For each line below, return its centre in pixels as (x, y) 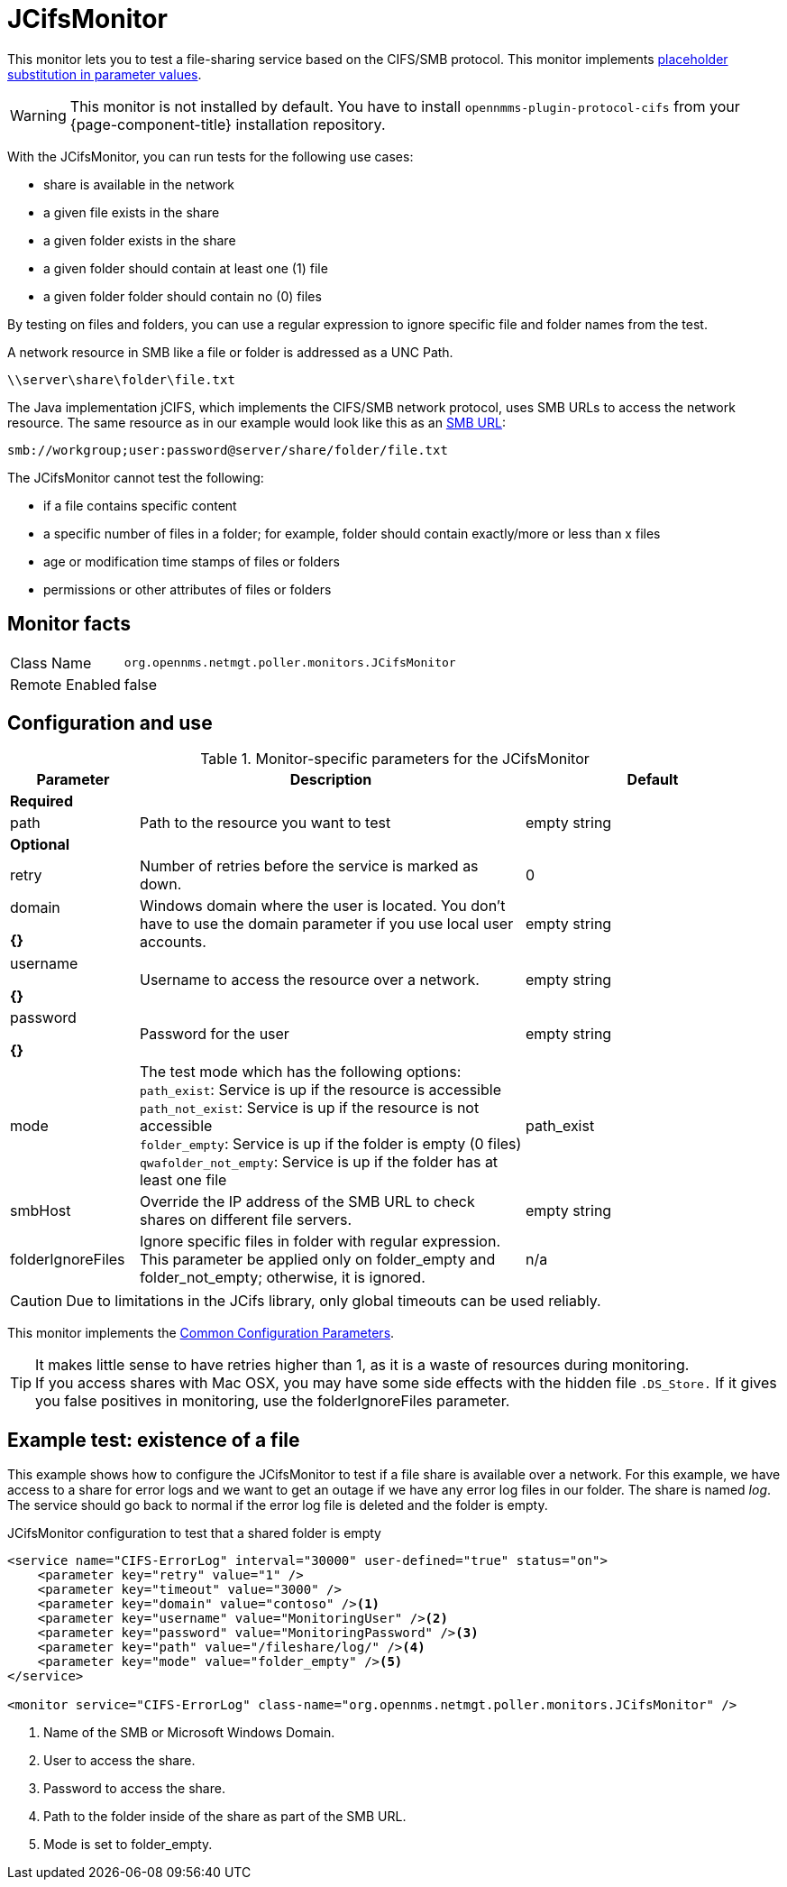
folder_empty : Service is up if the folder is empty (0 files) (330, 1144)
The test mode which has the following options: (300, 1072)
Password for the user (214, 1034)
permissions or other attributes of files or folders (188, 589)
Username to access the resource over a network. (309, 980)
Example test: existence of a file (154, 1440)
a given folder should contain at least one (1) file (186, 268)
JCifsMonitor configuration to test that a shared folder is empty (194, 1533)
